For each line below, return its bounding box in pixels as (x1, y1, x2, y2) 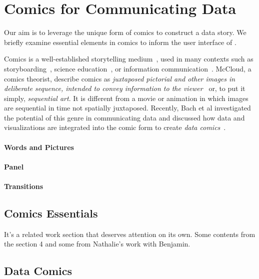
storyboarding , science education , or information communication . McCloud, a (4, 63, 251, 73)
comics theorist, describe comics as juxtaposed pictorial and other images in (4, 73, 235, 83)
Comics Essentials (4, 205, 98, 221)
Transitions (4, 181, 43, 191)
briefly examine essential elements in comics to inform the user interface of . (4, 36, 236, 47)
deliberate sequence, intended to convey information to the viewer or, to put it (4, 83, 245, 93)
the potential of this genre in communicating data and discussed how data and (4, 112, 245, 122)
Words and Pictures (4, 141, 74, 152)
